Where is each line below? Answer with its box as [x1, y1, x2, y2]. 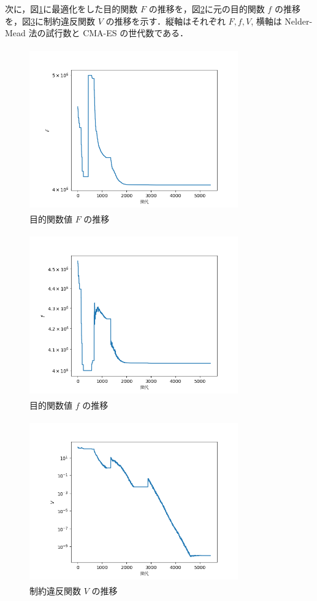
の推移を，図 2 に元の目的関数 [148, 2, 265, 15]
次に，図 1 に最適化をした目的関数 [5, 2, 138, 15]
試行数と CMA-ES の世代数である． [45, 26, 189, 39]
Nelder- [285, 14, 313, 27]
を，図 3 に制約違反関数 [5, 14, 95, 27]
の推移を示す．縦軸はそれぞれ [105, 14, 226, 27]
